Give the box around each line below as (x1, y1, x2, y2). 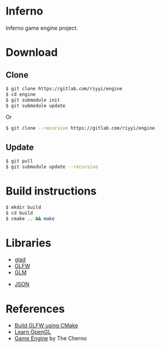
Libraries (5, 236, 51, 250)
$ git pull (5, 158, 33, 164)
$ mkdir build (5, 204, 42, 210)
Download (5, 45, 58, 59)
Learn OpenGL (14, 329, 51, 336)
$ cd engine (5, 91, 36, 98)
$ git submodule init (5, 97, 61, 103)
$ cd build (5, 210, 33, 216)
